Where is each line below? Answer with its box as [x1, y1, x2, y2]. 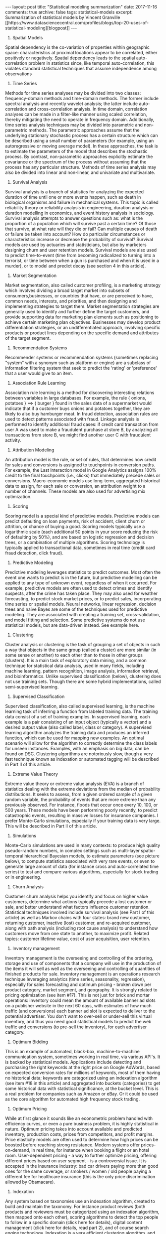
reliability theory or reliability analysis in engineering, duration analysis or [5, 205, 155, 210]
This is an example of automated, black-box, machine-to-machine [5, 1049, 140, 1054]
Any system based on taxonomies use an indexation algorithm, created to [5, 1198, 155, 1204]
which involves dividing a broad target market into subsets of [5, 287, 130, 293]
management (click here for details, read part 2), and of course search [5, 1225, 149, 1231]
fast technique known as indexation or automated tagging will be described [5, 756, 159, 762]
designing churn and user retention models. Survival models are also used [5, 247, 157, 253]
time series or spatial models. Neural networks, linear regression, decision [5, 601, 157, 607]
